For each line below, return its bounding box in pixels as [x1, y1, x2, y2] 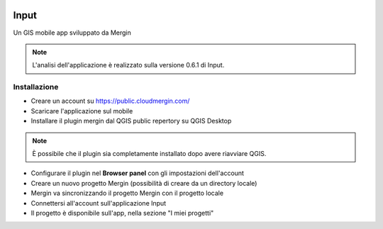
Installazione [13, 82, 59, 92]
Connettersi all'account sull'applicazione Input [30, 199, 167, 207]
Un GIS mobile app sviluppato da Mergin [13, 28, 131, 37]
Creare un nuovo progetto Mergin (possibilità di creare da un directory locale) [30, 179, 257, 187]
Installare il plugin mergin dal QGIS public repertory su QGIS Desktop [30, 117, 232, 125]
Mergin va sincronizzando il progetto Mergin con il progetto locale [30, 189, 223, 198]
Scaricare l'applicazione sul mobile [30, 106, 133, 115]
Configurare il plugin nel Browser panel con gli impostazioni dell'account [30, 169, 245, 177]
